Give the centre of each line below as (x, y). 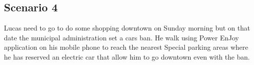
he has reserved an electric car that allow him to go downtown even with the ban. (127, 56)
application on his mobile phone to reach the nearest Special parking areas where (126, 47)
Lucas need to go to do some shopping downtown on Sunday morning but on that (127, 28)
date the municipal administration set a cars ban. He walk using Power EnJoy (122, 37)
